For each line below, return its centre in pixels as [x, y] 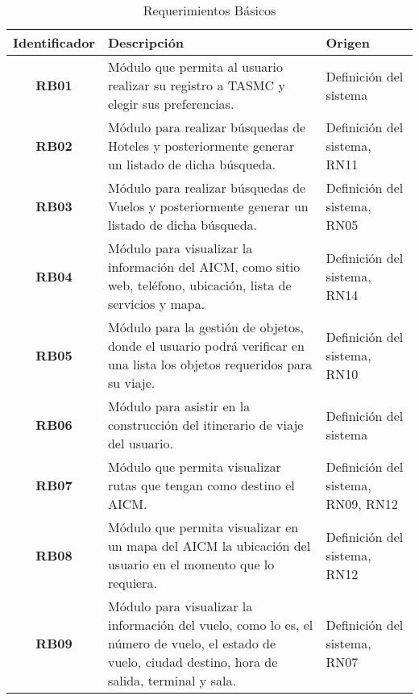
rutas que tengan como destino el [201, 485]
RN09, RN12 [362, 504]
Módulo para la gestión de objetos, [205, 327]
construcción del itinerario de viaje [205, 425]
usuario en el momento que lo [191, 564]
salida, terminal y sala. [172, 680]
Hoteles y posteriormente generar [201, 146]
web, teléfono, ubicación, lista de [199, 285]
